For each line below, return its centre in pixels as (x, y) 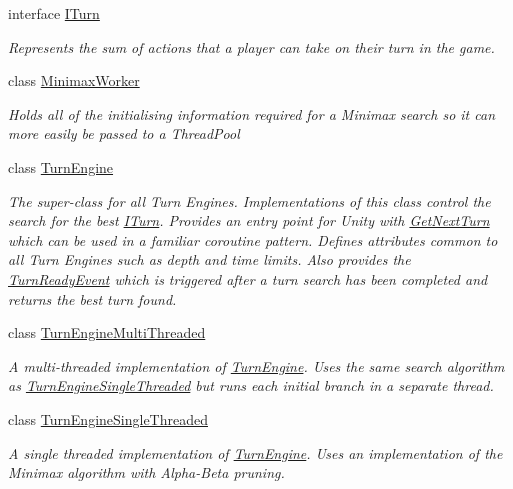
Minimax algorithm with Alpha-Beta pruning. (146, 472)
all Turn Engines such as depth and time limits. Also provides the (209, 259)
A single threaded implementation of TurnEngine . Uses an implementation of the (255, 452)
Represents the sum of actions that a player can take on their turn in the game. (251, 46)
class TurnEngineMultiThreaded (107, 332)
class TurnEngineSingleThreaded (108, 418)
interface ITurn (54, 13)
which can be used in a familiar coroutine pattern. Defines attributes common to (253, 239)
